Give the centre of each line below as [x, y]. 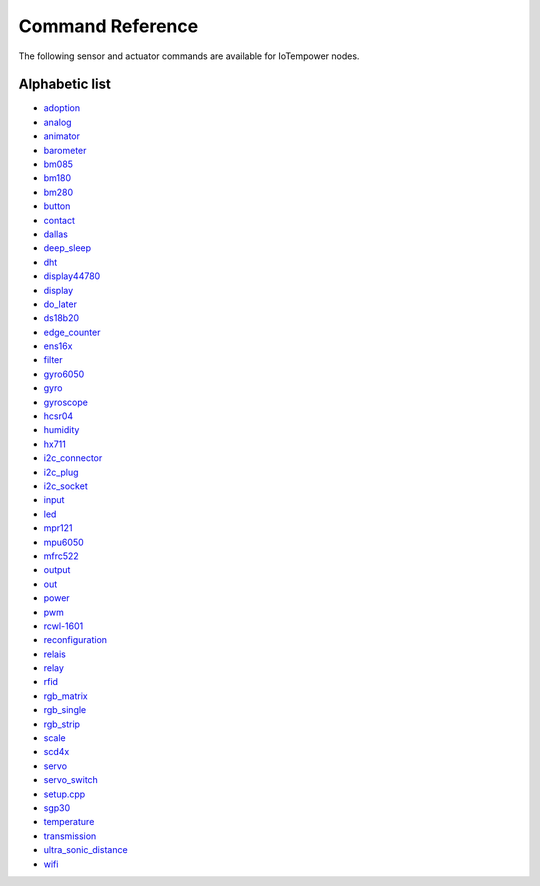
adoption [62, 108]
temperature [69, 822]
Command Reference [108, 26]
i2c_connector [73, 458]
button [57, 206]
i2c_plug [61, 472]
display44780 [72, 276]
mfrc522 [61, 556]
